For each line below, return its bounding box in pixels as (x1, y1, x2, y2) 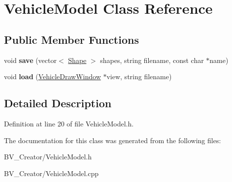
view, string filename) (106, 71, 172, 82)
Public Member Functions (4, 31, 139, 47)
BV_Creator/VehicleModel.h (4, 152, 92, 162)
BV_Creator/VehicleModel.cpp (4, 168, 99, 178)
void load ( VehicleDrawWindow (4, 71, 101, 82)
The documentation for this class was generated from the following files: (4, 135, 221, 145)
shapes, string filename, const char (100, 55, 204, 65)
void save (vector (4, 55, 57, 65)
